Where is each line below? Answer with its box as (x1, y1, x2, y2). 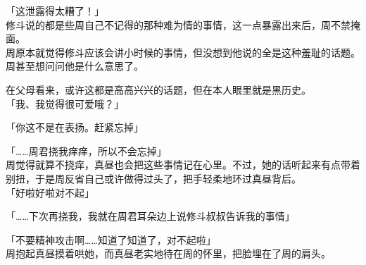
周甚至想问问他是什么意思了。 (6, 58, 144, 73)
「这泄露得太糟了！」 (6, 4, 104, 18)
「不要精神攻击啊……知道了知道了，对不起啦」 (6, 232, 216, 247)
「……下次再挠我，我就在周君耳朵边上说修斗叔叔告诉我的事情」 (6, 209, 295, 223)
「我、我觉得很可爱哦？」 (6, 96, 124, 111)
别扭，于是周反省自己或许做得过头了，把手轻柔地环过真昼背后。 (6, 171, 301, 185)
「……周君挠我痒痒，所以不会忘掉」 (6, 143, 167, 158)
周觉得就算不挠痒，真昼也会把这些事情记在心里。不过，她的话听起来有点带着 (6, 157, 360, 172)
